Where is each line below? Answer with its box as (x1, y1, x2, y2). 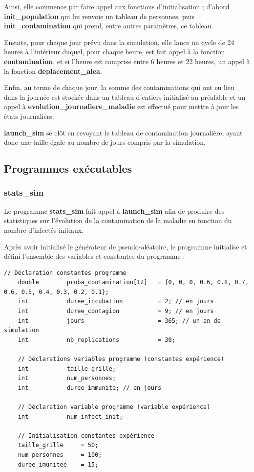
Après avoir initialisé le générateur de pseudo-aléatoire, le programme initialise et (4, 241, 247, 251)
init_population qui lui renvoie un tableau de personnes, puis (4, 11, 195, 21)
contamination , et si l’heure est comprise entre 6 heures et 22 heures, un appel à (4, 56, 250, 66)
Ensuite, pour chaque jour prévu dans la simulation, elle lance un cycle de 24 (4, 37, 234, 47)
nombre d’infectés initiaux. (4, 225, 84, 235)
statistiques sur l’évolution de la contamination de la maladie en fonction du (4, 215, 232, 225)
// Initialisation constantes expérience (18, 432, 154, 439)
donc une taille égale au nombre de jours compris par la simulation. (4, 137, 206, 147)
